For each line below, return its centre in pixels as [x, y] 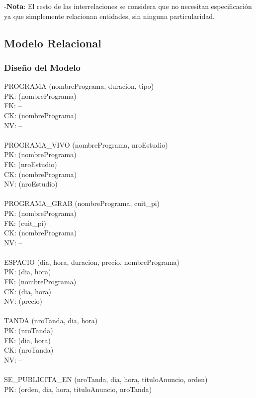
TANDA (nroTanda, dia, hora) [51, 320]
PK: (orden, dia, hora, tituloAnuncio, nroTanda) [78, 389]
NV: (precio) [23, 301]
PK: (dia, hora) [28, 272]
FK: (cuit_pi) [25, 223]
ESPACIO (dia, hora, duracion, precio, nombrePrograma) [92, 262]
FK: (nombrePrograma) [40, 282]
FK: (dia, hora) [27, 340]
